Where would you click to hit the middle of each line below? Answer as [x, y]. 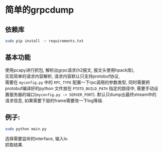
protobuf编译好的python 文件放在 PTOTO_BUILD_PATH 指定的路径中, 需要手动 [80, 88]
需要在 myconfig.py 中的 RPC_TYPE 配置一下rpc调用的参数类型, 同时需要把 [77, 82]
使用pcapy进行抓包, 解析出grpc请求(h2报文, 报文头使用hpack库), [70, 70]
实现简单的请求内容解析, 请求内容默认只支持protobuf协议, [63, 76]
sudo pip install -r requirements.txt [44, 41]
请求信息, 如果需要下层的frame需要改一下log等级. [54, 100]
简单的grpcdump [39, 10]
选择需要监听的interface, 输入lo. [37, 139]
